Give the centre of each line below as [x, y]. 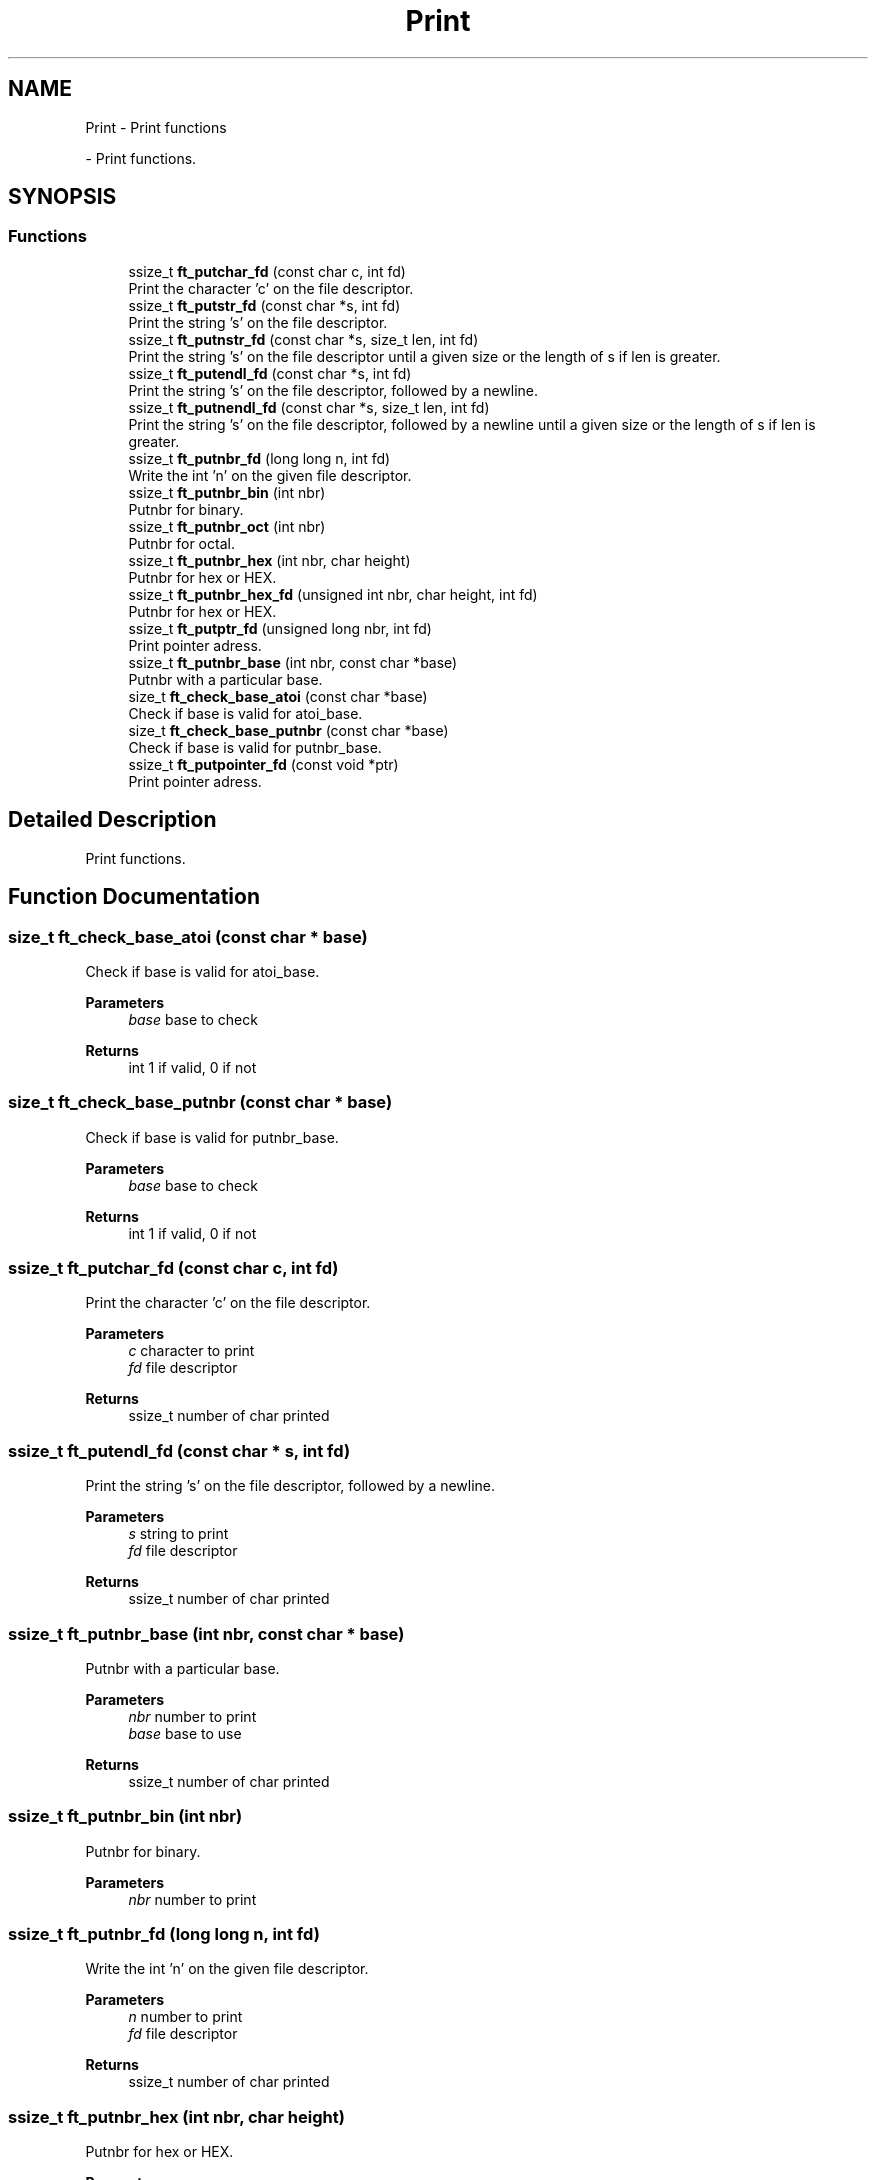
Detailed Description [112, 820]
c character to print [191, 1351]
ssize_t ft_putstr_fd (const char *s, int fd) [264, 305]
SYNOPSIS [62, 197]
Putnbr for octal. [181, 543]
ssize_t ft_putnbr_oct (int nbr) [227, 526]
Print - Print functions [156, 127]
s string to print [178, 1534]
